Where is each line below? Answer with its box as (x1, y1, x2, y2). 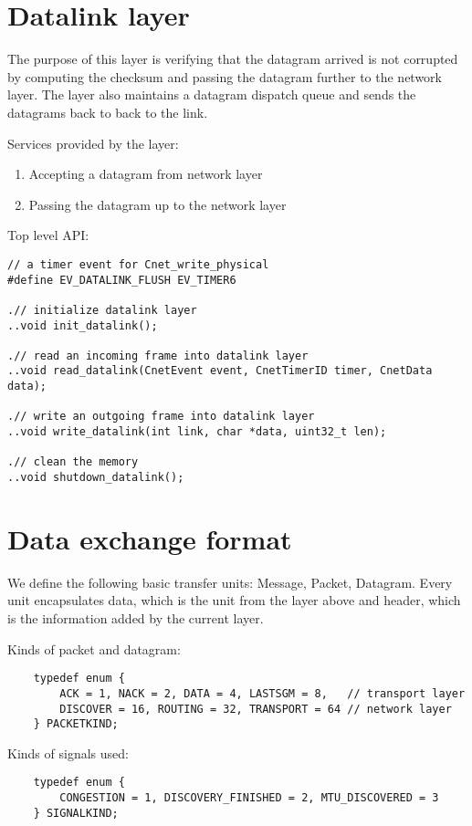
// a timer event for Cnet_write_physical (7, 257, 269, 271)
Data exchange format (7, 519, 292, 557)
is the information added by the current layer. (7, 609, 264, 628)
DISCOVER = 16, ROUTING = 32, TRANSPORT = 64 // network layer (59, 702, 452, 716)
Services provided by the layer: (7, 133, 179, 152)
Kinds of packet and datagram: (7, 639, 181, 658)
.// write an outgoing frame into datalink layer (7, 410, 315, 423)
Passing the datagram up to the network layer (28, 194, 287, 214)
